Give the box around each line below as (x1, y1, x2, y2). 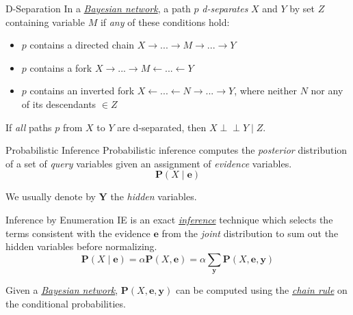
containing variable (5, 14, 85, 29)
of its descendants (21, 96, 96, 111)
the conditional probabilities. (5, 296, 126, 310)
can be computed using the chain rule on (175, 283, 348, 297)
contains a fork (29, 60, 92, 74)
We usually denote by (5, 189, 96, 204)
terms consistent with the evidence (5, 225, 151, 240)
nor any (311, 83, 343, 98)
